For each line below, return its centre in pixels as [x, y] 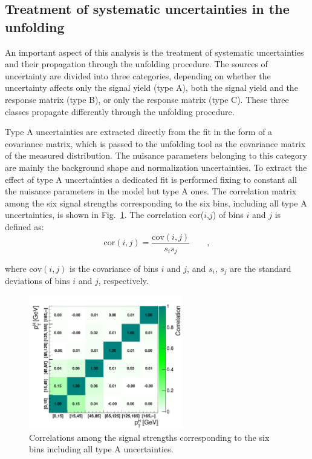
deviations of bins [37, 281]
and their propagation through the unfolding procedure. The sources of [136, 64]
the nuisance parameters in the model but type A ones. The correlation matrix [151, 191]
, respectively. [123, 281]
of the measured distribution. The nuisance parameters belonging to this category [156, 155]
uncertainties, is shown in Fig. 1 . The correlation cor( [105, 215]
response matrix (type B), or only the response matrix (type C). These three [147, 99]
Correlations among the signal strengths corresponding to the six [149, 437]
